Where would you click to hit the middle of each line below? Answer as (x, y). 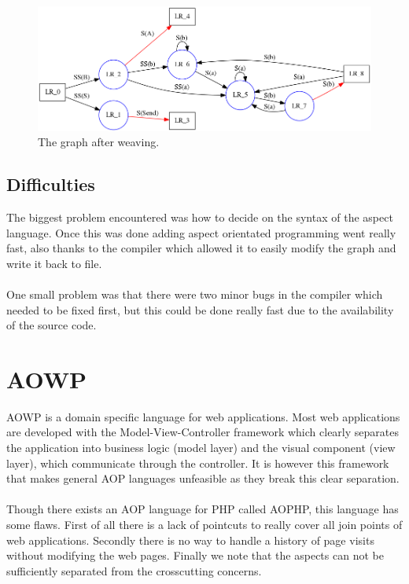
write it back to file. (54, 263)
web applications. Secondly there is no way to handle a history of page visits (190, 540)
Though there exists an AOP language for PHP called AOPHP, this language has (203, 509)
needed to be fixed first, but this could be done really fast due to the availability (200, 309)
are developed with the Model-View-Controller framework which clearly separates (203, 432)
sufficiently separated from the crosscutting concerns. (134, 570)
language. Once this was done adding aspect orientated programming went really (201, 232)
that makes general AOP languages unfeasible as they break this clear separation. (203, 478)
